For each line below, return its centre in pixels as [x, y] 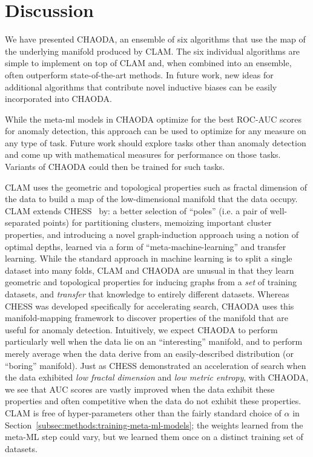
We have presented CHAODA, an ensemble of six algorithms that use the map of [155, 39]
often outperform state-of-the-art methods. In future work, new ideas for [139, 74]
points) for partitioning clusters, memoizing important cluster [157, 222]
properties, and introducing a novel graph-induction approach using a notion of [152, 235]
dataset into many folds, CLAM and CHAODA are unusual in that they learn [150, 270]
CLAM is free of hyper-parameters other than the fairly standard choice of [143, 412]
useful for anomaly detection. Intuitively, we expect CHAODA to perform [141, 329]
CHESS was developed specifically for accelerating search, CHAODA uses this [150, 306]
